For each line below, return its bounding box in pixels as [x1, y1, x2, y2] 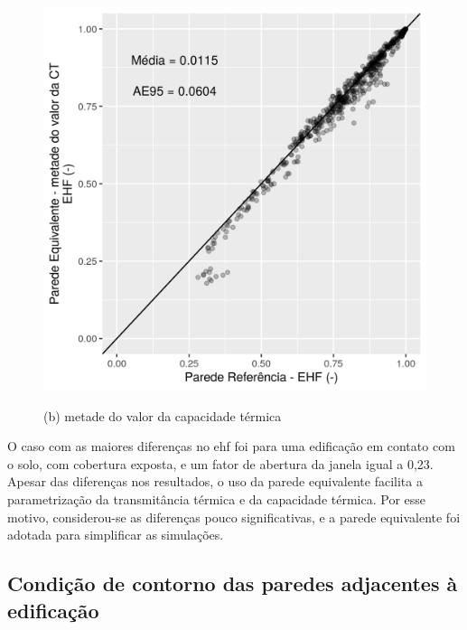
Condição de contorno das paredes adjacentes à [7, 569, 458, 597]
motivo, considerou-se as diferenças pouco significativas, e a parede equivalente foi [7, 507, 461, 526]
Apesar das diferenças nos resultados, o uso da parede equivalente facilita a [7, 472, 423, 491]
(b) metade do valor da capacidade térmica [43, 406, 282, 425]
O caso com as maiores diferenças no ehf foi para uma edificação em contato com [7, 437, 455, 456]
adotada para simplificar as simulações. [7, 525, 224, 544]
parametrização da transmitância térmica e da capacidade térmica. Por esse [7, 489, 425, 508]
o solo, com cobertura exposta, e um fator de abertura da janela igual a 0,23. [7, 454, 434, 473]
